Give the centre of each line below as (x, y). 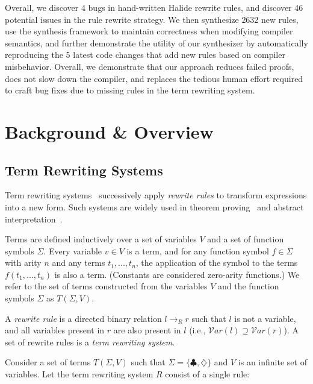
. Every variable (73, 250)
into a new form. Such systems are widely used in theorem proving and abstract (154, 206)
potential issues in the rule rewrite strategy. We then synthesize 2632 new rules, (152, 19)
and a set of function (246, 239)
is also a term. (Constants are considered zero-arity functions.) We (177, 274)
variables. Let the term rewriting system (79, 374)
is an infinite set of (272, 362)
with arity (23, 263)
